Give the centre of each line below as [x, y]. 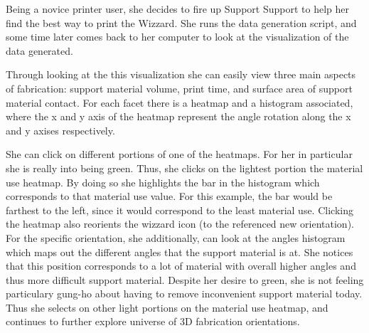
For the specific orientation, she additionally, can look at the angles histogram [176, 237]
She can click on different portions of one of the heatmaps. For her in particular [179, 154]
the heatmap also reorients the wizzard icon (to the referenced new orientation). [180, 224]
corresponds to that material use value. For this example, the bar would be [169, 196]
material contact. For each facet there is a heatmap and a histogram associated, [180, 102]
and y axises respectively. [60, 130]
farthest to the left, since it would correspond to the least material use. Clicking [180, 210]
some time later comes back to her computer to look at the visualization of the [177, 37]
